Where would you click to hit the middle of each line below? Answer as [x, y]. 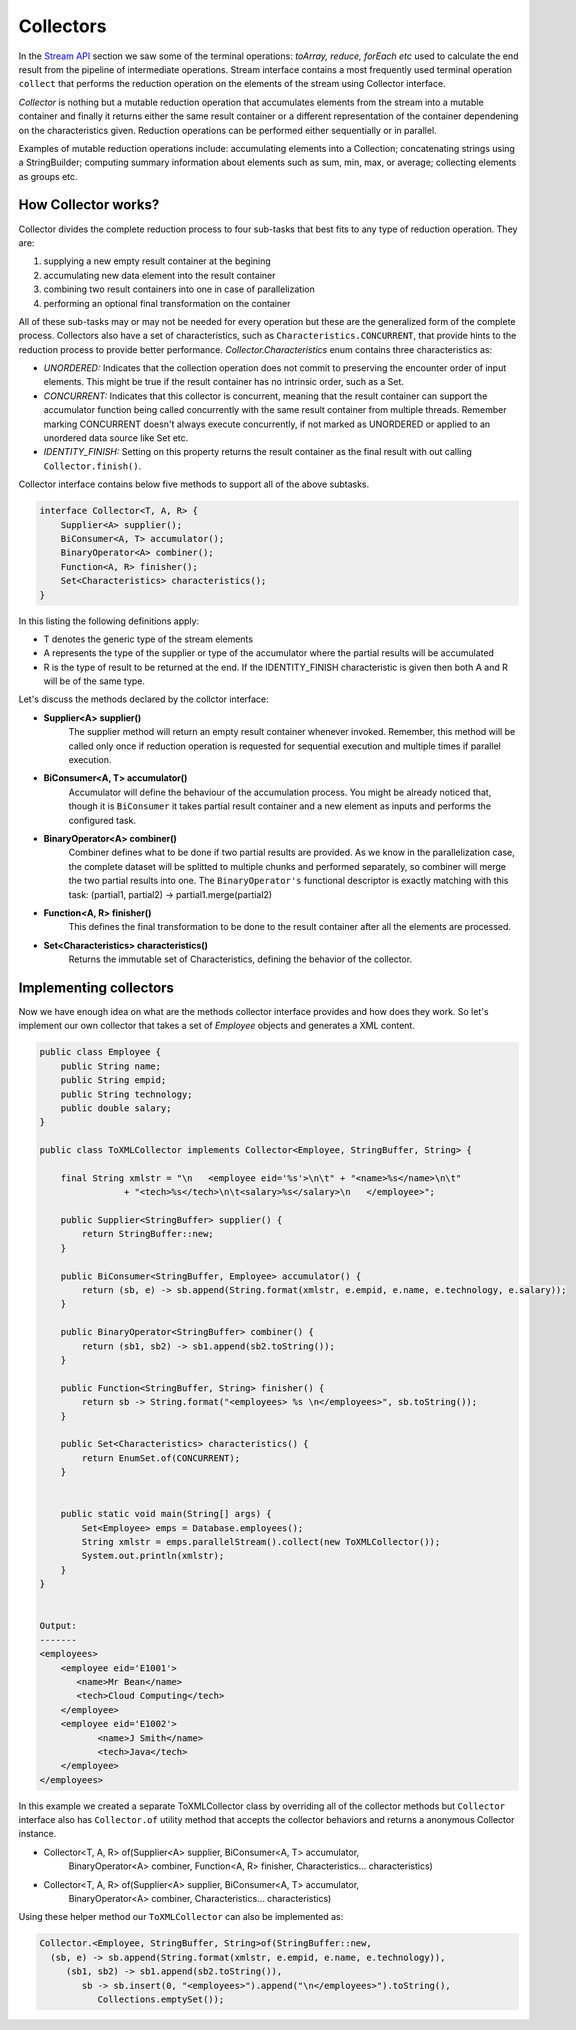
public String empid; [113, 1080]
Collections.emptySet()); [161, 1999]
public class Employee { [100, 1052]
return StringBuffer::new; [147, 1234]
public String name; [111, 1066]
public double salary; [116, 1108]
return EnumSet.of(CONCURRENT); [160, 1458]
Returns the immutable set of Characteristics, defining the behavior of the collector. [240, 959]
